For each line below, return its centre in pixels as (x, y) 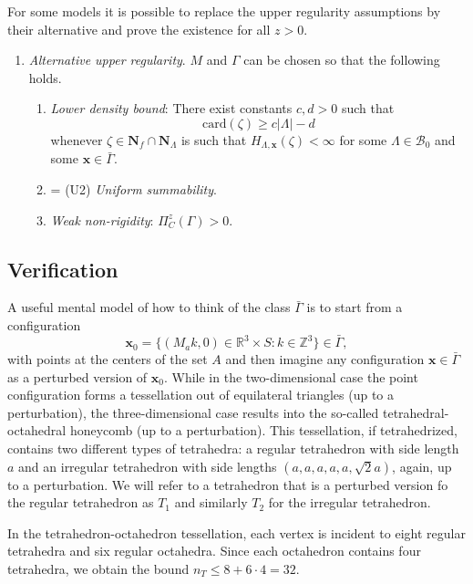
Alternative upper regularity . (107, 60)
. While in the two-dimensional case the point (291, 376)
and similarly (211, 502)
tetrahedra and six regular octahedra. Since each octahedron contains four (214, 551)
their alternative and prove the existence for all (139, 29)
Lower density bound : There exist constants (171, 108)
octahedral (37, 430)
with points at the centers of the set (108, 359)
